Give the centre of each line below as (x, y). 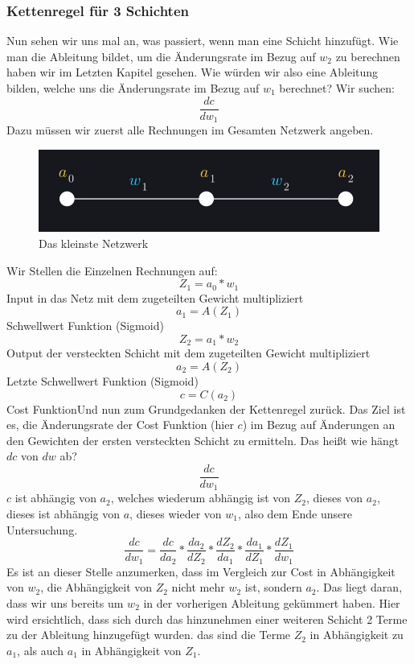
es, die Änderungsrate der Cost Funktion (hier (120, 425)
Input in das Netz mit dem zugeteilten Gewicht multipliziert (155, 297)
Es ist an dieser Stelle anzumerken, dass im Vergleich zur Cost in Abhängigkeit (201, 571)
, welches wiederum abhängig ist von (201, 498)
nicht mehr (198, 587)
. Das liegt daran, (359, 587)
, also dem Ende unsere (295, 514)
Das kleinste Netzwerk (94, 243)
